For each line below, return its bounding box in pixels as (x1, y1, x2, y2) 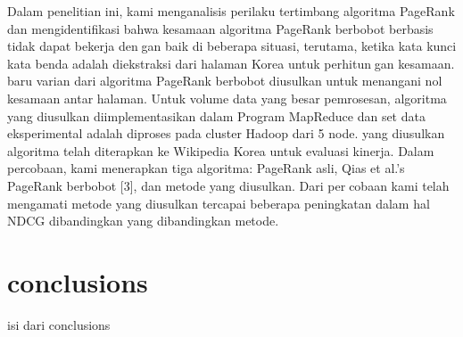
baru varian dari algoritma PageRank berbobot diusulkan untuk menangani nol (7, 71, 442, 90)
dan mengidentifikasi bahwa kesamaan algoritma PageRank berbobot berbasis (7, 19, 434, 37)
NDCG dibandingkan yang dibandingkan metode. (7, 211, 279, 230)
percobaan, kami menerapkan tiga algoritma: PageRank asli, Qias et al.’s (7, 159, 405, 177)
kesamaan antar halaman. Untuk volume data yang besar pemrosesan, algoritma (7, 88, 447, 107)
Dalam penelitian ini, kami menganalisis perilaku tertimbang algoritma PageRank (7, 2, 455, 20)
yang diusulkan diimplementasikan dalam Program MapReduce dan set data (7, 106, 426, 125)
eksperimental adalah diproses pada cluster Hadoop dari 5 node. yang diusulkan (7, 124, 445, 143)
